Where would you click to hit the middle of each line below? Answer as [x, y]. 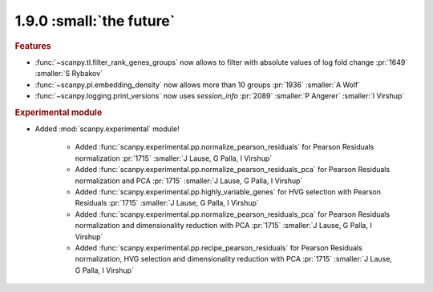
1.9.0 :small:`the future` [95, 21]
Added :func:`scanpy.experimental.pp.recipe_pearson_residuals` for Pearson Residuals [219, 247]
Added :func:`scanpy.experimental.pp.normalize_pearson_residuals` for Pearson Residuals [225, 147]
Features [33, 46]
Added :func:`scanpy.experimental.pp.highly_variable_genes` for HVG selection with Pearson [228, 191]
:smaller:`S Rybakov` [69, 74]
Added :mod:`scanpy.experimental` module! [107, 129]
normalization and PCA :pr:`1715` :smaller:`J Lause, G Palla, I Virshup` [189, 181]
